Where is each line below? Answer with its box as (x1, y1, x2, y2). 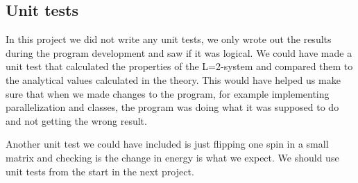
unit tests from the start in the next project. (6, 164, 194, 178)
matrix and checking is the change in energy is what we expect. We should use (6, 150, 339, 164)
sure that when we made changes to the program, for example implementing (6, 86, 330, 101)
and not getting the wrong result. (6, 113, 147, 128)
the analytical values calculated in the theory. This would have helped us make (6, 72, 341, 87)
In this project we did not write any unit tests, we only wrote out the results (6, 32, 332, 46)
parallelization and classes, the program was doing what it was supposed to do (6, 100, 339, 114)
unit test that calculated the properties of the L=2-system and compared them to (6, 59, 353, 73)
